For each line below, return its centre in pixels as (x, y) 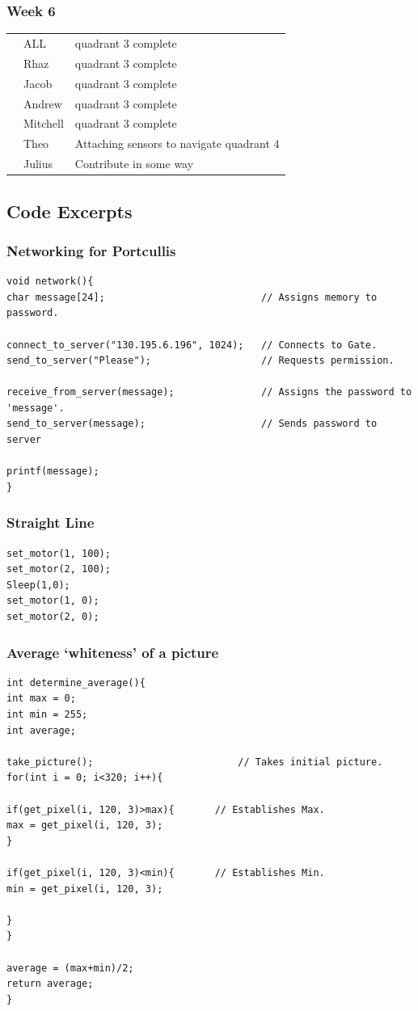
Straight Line (51, 522)
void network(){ (50, 282)
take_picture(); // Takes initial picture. (195, 762)
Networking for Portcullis (91, 250)
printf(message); (53, 472)
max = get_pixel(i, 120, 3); (85, 826)
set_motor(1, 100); (59, 553)
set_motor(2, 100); (59, 569)
